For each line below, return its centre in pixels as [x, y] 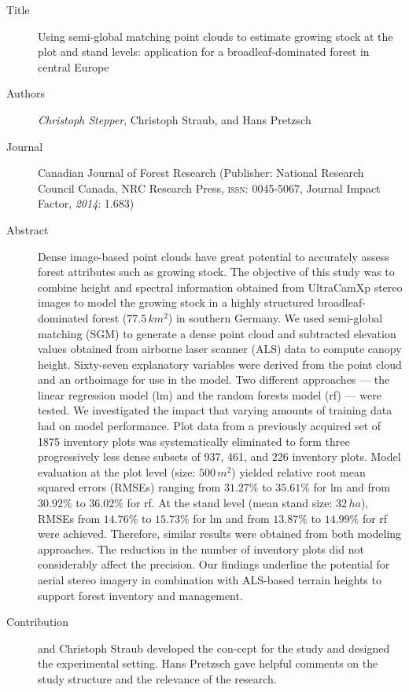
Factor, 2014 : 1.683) [86, 203]
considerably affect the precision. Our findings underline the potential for [214, 564]
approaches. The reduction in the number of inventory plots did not [201, 548]
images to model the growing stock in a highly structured [176, 302]
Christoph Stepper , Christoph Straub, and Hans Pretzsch [175, 119]
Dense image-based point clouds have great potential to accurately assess [214, 256]
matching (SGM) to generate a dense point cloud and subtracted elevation [217, 333]
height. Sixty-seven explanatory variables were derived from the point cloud [220, 364]
